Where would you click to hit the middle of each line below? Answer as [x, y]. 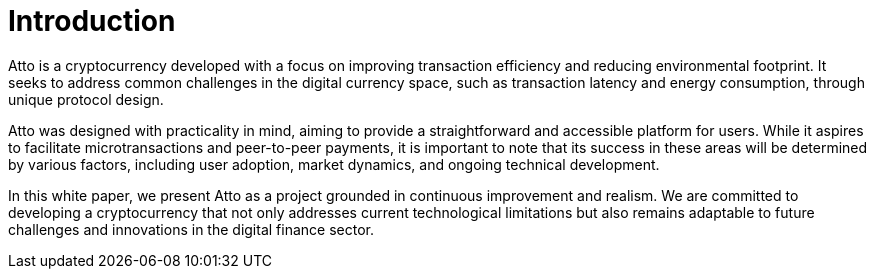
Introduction [92, 21]
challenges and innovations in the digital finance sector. [191, 229]
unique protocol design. [86, 99]
